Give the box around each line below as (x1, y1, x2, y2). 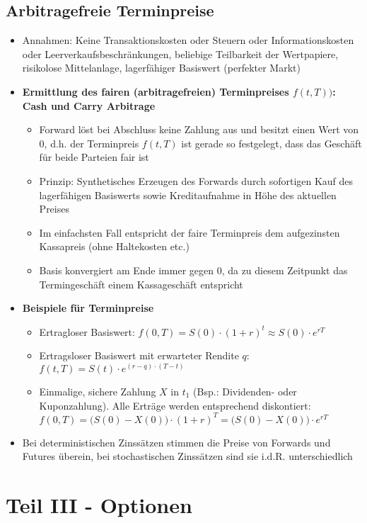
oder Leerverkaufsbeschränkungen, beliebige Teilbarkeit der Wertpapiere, (22, 46, 339, 61)
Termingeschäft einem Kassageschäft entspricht (39, 276, 243, 291)
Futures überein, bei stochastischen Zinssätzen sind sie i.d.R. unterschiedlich (22, 449, 353, 463)
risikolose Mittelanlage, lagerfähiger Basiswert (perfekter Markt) (22, 60, 301, 75)
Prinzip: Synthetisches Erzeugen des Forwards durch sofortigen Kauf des (39, 173, 354, 188)
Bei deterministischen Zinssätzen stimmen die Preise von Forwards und (22, 434, 331, 449)
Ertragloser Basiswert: (39, 324, 135, 339)
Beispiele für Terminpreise (22, 300, 154, 315)
